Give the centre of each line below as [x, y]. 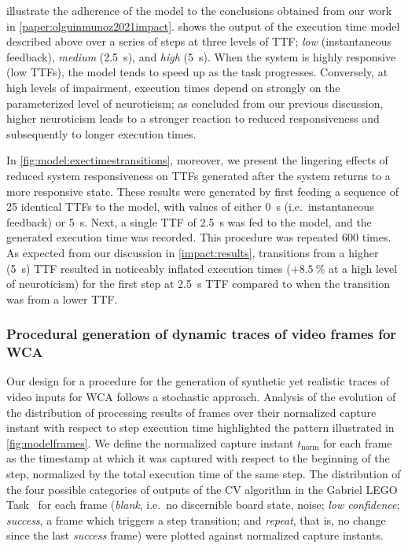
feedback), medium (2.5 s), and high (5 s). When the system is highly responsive [201, 56]
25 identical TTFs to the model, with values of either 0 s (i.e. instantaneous [190, 206]
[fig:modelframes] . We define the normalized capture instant [150, 442]
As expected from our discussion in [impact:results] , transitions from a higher [193, 252]
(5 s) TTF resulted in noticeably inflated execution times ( [149, 268]
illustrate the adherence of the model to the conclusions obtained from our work [199, 10]
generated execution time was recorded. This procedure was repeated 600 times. [199, 237]
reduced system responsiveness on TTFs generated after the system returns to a [198, 175]
